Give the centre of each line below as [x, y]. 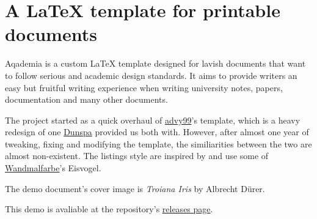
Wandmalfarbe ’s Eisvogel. [53, 168]
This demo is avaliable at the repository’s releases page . [109, 209]
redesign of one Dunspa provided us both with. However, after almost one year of [157, 132]
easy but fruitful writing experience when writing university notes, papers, [144, 87]
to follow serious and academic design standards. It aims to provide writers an [151, 75]
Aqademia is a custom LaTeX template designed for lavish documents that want [155, 63]
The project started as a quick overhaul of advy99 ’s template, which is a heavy [153, 120]
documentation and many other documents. [86, 99]
